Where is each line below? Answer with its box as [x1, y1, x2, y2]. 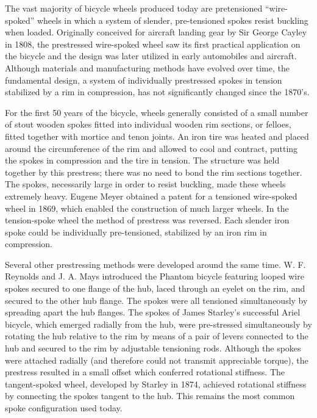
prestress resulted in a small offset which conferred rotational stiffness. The [5, 366, 285, 378]
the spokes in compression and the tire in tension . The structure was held [5, 154, 280, 167]
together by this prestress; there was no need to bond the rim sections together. [5, 165, 302, 178]
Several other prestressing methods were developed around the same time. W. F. [5, 258, 306, 270]
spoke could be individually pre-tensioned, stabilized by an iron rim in [5, 225, 267, 238]
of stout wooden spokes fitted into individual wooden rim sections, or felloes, [5, 118, 291, 131]
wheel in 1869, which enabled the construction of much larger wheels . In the [5, 201, 289, 214]
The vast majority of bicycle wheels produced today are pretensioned [5, 2, 263, 14]
